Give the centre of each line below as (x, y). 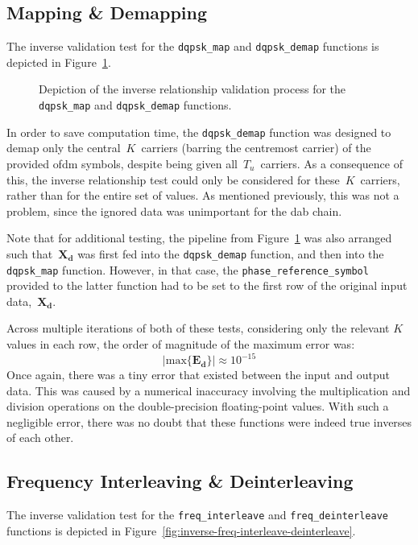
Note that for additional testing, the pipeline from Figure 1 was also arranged (199, 238)
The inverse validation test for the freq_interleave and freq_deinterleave (197, 515)
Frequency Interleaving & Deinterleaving (180, 481)
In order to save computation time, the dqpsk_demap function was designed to (199, 132)
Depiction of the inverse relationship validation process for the (192, 89)
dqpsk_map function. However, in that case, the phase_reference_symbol (188, 269)
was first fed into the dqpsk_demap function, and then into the (231, 253)
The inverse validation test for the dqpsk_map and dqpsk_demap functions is (193, 46)
